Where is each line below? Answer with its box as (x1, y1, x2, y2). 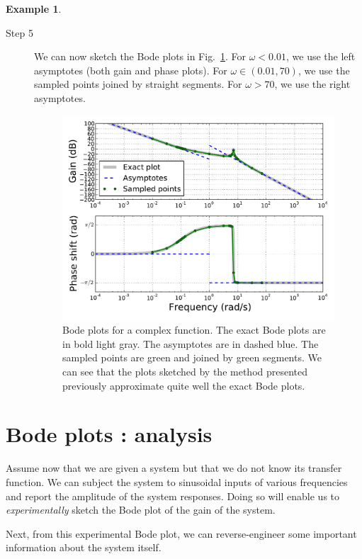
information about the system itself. (6, 540, 162, 555)
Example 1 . (6, 1, 62, 16)
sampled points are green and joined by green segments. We (62, 350, 322, 365)
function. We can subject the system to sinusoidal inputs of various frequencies (6, 474, 348, 489)
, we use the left (286, 49, 356, 64)
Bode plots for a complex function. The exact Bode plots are (62, 322, 326, 337)
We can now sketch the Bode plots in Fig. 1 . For (34, 49, 247, 64)
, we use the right (274, 77, 351, 91)
